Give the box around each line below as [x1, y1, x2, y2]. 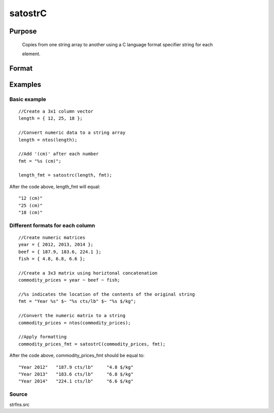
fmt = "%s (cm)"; [18, 158, 61, 164]
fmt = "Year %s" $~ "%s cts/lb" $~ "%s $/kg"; [18, 298, 136, 304]
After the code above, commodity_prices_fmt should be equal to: [9, 353, 145, 359]
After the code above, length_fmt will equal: [9, 183, 100, 190]
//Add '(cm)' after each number [18, 151, 99, 157]
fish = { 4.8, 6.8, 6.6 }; [18, 256, 86, 262]
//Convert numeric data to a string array [18, 130, 126, 135]
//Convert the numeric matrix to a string [18, 313, 126, 319]
